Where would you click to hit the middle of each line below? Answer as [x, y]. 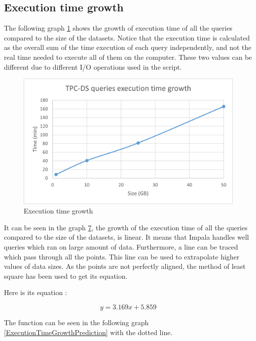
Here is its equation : [36, 292]
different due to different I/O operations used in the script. [93, 66]
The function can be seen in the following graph [76, 322]
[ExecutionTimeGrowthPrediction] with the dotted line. [88, 332]
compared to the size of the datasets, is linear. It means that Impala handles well [127, 237]
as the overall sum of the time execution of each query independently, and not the [128, 47]
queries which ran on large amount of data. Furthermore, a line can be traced [121, 246]
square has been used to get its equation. [66, 276]
